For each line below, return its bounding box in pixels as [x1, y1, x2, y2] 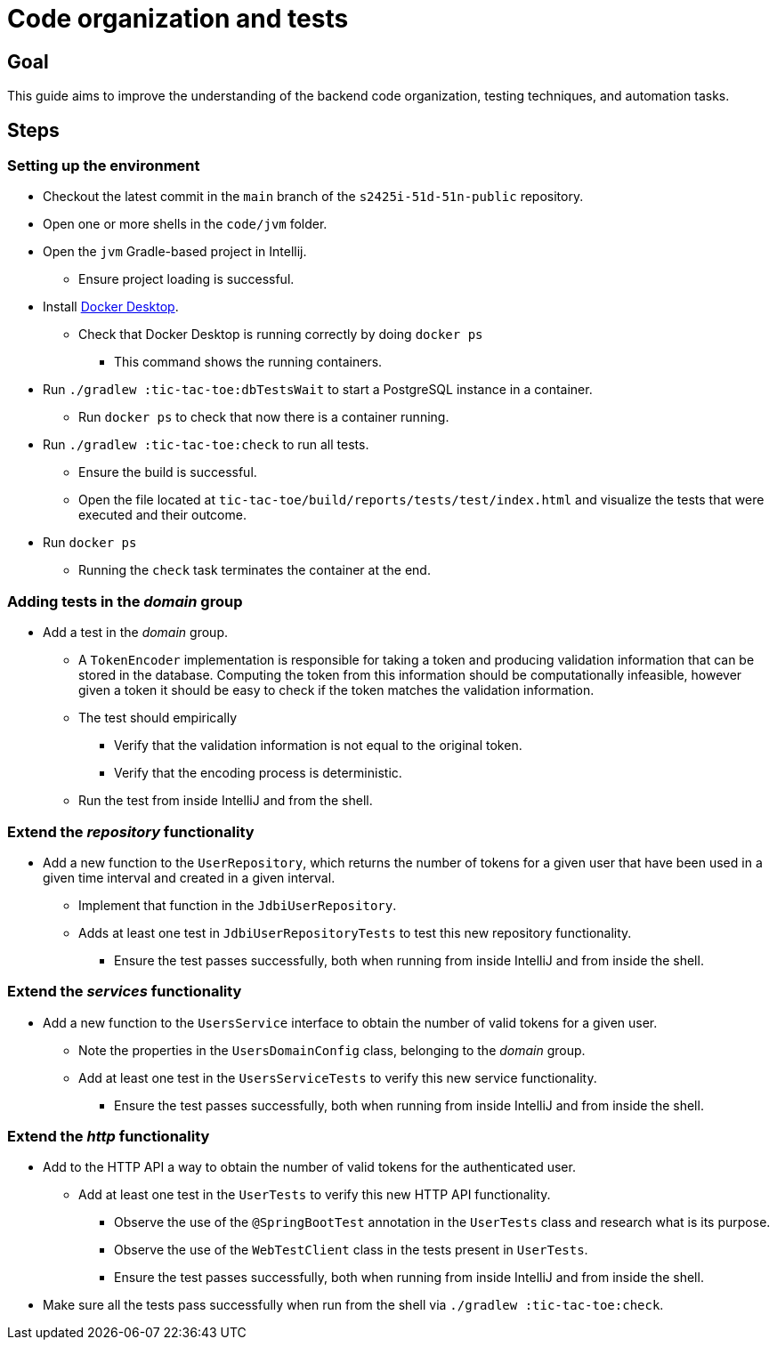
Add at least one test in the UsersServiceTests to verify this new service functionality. [78, 1069, 597, 1085]
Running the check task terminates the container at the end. [78, 562, 431, 578]
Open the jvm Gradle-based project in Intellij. [43, 244, 307, 260]
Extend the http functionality [7, 1127, 210, 1146]
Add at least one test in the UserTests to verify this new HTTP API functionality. [78, 1187, 551, 1203]
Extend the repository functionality [7, 822, 255, 841]
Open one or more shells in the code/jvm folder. [43, 216, 328, 232]
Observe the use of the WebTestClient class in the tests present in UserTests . [114, 1242, 588, 1258]
